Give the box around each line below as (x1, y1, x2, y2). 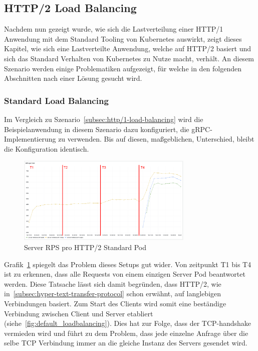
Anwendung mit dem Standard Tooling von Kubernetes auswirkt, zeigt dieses (4, 33, 242, 44)
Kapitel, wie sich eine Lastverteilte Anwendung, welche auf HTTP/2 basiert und (4, 43, 251, 54)
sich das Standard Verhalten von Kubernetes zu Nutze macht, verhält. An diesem (4, 53, 254, 63)
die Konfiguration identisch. (4, 143, 89, 154)
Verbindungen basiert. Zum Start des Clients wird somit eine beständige (4, 298, 226, 308)
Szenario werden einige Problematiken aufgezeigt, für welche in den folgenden (4, 63, 242, 73)
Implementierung (4, 134, 56, 144)
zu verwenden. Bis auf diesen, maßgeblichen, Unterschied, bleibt (58, 134, 254, 144)
